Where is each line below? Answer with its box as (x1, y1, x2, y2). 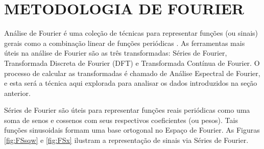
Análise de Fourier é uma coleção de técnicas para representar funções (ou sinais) (4, 28, 258, 38)
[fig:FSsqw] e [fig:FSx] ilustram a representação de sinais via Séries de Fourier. (4, 135, 249, 145)
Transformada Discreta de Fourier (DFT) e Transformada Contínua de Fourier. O (4, 57, 260, 68)
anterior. (4, 87, 31, 98)
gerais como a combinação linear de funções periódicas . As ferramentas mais (4, 37, 245, 48)
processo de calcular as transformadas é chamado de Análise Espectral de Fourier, (4, 67, 260, 78)
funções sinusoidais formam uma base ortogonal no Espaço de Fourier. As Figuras (4, 125, 260, 135)
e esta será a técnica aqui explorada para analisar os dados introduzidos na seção (4, 78, 257, 88)
